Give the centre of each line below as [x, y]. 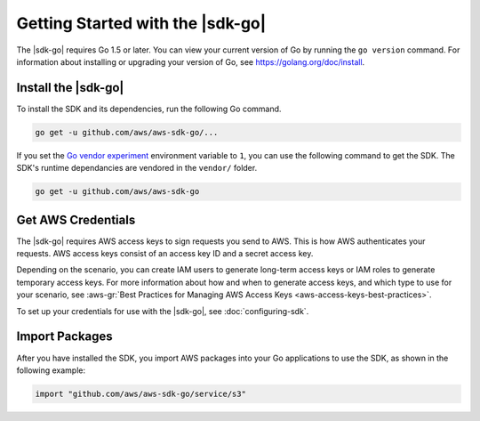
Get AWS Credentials [76, 219]
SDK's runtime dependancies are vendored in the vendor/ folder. [137, 168]
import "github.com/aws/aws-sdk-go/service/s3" [140, 393]
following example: [51, 370]
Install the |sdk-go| [70, 88]
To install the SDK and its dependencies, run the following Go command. [149, 109]
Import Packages [64, 337]
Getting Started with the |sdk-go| [141, 23]
